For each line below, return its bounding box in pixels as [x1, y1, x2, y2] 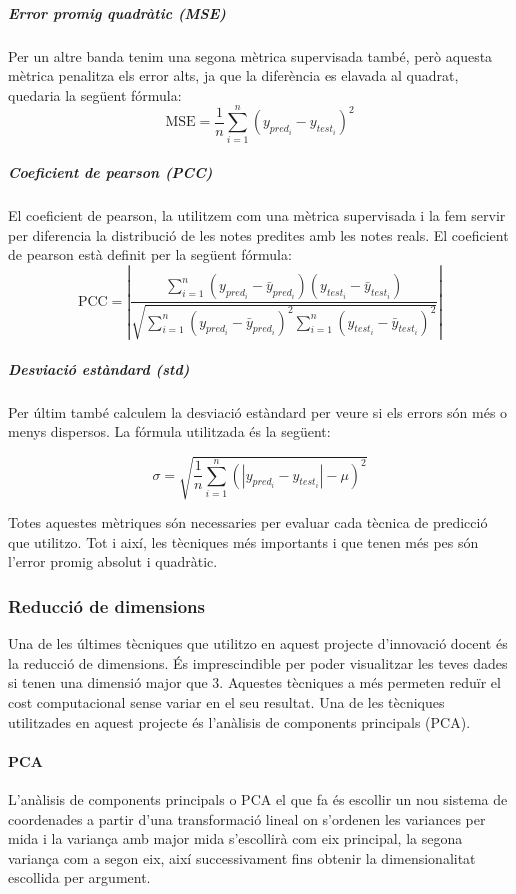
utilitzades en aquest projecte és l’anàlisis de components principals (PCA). [8, 711, 471, 732]
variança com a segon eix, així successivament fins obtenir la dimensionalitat [8, 847, 476, 868]
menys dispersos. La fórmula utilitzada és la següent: [8, 421, 331, 442]
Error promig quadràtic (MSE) [8, 2, 226, 23]
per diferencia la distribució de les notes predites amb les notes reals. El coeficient [8, 224, 509, 245]
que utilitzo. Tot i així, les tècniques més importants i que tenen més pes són [8, 531, 479, 552]
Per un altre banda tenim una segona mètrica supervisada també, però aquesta [8, 45, 493, 66]
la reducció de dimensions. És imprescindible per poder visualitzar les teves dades [8, 652, 508, 673]
